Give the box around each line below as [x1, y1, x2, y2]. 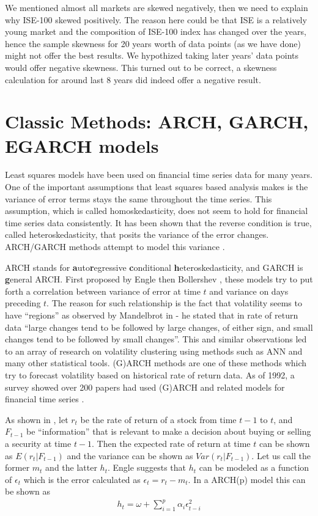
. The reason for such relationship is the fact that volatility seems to [46, 297, 302, 309]
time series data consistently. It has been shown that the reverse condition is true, [5, 216, 312, 229]
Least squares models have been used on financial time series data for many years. [5, 168, 312, 181]
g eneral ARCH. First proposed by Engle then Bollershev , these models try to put [5, 273, 313, 286]
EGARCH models [5, 133, 159, 158]
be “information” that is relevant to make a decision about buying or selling [26, 425, 311, 438]
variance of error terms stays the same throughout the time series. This [5, 192, 272, 205]
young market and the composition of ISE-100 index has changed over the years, [5, 25, 306, 38]
